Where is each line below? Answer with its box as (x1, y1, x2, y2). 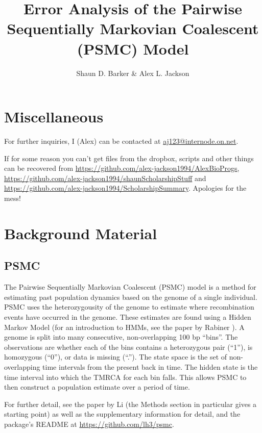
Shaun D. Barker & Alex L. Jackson (76, 67, 189, 78)
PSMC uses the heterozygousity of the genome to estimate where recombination (4, 301, 254, 312)
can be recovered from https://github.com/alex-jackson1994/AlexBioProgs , (4, 163, 240, 173)
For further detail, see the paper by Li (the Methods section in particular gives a (4, 398, 257, 409)
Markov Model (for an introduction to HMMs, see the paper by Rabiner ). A (4, 321, 245, 332)
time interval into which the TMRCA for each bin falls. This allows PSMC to (4, 371, 247, 382)
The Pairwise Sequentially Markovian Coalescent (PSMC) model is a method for (4, 282, 256, 292)
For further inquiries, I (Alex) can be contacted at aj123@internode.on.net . (4, 136, 239, 146)
